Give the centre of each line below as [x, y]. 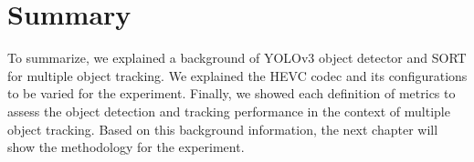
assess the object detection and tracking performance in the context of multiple [229, 111]
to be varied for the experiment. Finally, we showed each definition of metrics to [232, 93]
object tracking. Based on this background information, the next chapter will [223, 129]
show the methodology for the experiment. [126, 147]
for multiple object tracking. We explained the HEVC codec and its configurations [237, 75]
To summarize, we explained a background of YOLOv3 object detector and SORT [237, 58]
